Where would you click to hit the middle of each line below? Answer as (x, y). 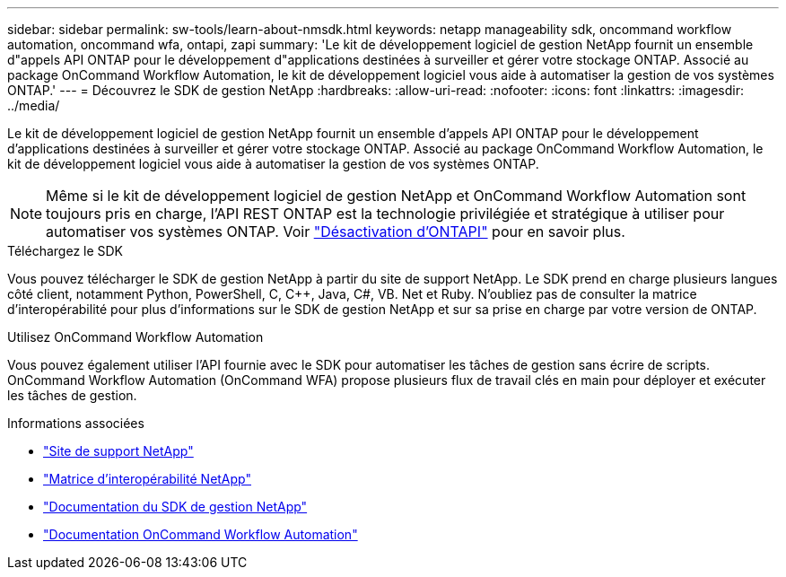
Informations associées (76, 423)
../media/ (34, 105)
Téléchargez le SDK (65, 251)
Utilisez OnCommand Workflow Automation (135, 337)
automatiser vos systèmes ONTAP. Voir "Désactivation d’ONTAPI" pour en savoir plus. (336, 232)
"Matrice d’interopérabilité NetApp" (147, 479)
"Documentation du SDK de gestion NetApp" (175, 507)
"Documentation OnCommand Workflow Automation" (201, 534)
